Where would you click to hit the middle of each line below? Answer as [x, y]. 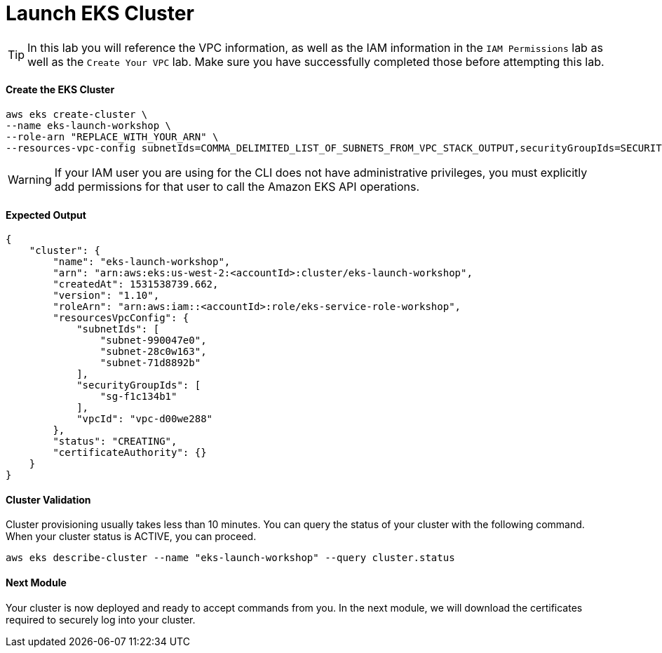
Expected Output [46, 215]
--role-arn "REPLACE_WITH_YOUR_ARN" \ [112, 136]
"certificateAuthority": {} [130, 453]
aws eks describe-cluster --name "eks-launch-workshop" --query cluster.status [230, 558]
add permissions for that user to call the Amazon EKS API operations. [237, 186]
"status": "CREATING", [115, 442]
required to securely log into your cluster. [101, 619]
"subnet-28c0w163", [153, 352]
